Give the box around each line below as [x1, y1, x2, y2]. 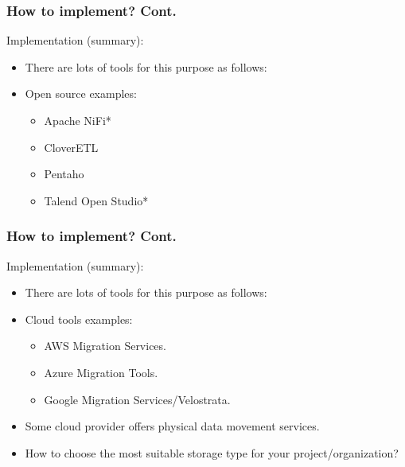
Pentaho [44, 165, 84, 182]
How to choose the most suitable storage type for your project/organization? [25, 444, 399, 461]
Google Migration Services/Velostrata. [44, 391, 231, 407]
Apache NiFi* [44, 112, 111, 128]
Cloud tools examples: [25, 310, 133, 327]
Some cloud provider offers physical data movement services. [25, 418, 320, 434]
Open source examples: [25, 85, 137, 102]
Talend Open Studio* [44, 192, 149, 208]
